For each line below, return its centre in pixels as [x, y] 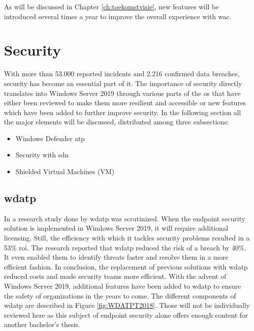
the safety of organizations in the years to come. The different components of [120, 295]
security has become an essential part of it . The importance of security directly [123, 83]
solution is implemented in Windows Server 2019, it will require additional [116, 228]
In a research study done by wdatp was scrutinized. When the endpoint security [125, 218]
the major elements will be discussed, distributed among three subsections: [117, 122]
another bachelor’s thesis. [42, 324]
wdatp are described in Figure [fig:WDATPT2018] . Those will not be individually [127, 305]
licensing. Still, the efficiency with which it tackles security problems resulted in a [127, 238]
